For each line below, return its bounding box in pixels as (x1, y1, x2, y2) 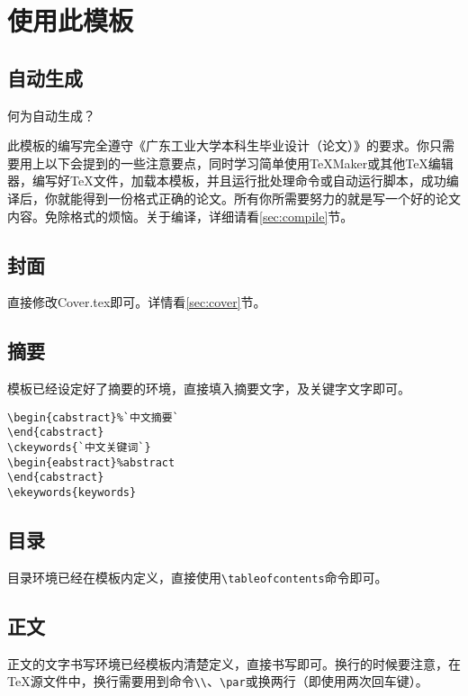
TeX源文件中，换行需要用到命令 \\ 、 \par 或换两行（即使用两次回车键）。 (7, 672, 428, 691)
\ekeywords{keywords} (7, 486, 137, 500)
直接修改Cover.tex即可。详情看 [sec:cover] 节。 (7, 293, 266, 312)
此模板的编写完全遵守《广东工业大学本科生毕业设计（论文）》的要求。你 (7, 136, 429, 155)
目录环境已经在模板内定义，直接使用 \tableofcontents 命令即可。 (7, 567, 388, 586)
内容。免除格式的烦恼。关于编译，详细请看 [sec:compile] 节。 (7, 206, 354, 225)
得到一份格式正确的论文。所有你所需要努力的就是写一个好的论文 (82, 188, 461, 207)
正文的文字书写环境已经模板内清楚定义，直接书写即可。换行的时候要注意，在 (7, 654, 461, 673)
